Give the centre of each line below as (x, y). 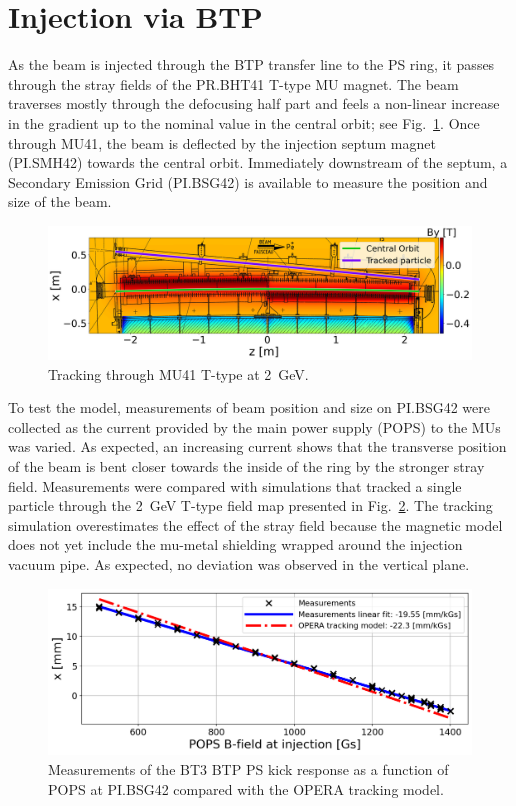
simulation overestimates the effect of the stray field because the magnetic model (255, 524)
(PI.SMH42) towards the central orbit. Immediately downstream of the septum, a (258, 162)
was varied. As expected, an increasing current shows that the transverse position (257, 446)
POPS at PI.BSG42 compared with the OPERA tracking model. (246, 788)
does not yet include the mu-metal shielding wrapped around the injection (235, 544)
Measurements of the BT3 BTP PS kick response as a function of (248, 769)
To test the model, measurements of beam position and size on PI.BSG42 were (249, 407)
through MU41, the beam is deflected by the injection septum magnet (222, 142)
